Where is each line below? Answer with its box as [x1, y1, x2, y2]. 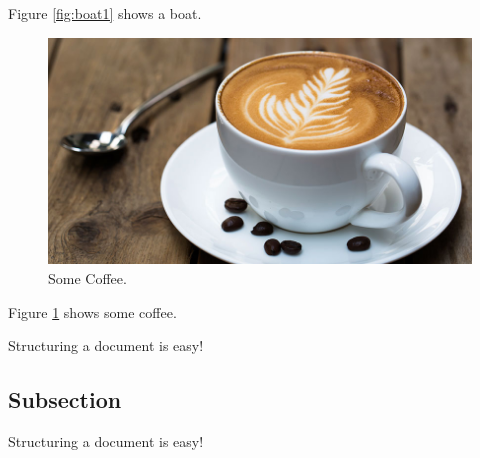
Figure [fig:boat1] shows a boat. [8, 3, 202, 23]
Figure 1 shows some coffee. [8, 301, 177, 322]
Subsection [8, 384, 122, 415]
